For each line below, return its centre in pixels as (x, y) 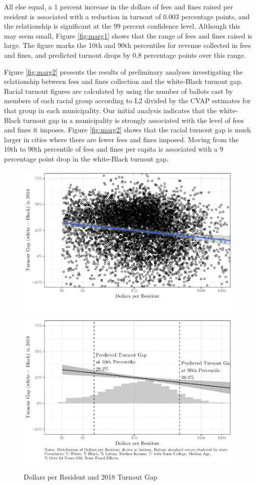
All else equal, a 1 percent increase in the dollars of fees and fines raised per (119, 6)
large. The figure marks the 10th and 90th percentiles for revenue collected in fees (128, 45)
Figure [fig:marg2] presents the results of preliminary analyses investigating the (123, 71)
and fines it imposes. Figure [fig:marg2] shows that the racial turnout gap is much (128, 130)
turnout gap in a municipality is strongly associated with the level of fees (133, 120)
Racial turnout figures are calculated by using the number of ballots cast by (119, 91)
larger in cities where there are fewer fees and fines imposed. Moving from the (121, 139)
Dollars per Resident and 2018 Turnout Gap (91, 476)
